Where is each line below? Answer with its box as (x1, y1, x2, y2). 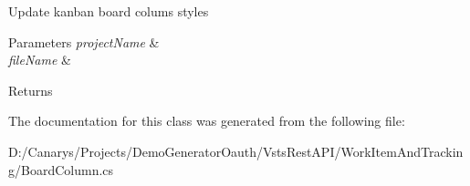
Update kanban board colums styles (8, 2, 209, 20)
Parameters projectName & (8, 32, 160, 51)
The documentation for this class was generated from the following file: (8, 111, 405, 130)
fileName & (8, 50, 71, 69)
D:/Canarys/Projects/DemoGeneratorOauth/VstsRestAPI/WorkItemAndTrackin (8, 141, 464, 160)
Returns (8, 80, 53, 99)
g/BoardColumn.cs (8, 160, 114, 179)
